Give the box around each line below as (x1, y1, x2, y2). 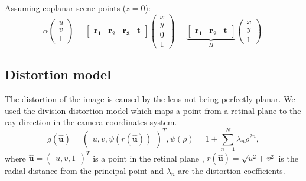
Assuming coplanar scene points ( (5, 2, 126, 14)
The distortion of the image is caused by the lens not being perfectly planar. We (5, 92, 295, 105)
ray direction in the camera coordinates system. (5, 116, 177, 128)
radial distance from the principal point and (5, 165, 164, 177)
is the (278, 152, 298, 164)
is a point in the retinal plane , (93, 152, 204, 164)
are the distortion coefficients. (178, 165, 285, 177)
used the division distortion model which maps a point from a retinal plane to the (5, 104, 301, 116)
